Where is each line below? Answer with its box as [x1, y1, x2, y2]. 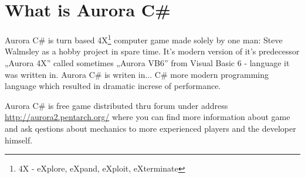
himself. [5, 133, 33, 146]
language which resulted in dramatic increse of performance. [5, 80, 221, 92]
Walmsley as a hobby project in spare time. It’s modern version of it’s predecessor [5, 45, 300, 57]
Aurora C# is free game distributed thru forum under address [5, 99, 228, 111]
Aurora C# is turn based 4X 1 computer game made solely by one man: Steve [5, 32, 283, 46]
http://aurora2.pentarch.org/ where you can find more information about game [5, 111, 290, 123]
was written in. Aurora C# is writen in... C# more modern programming [5, 68, 269, 80]
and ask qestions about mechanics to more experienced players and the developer [5, 122, 296, 134]
